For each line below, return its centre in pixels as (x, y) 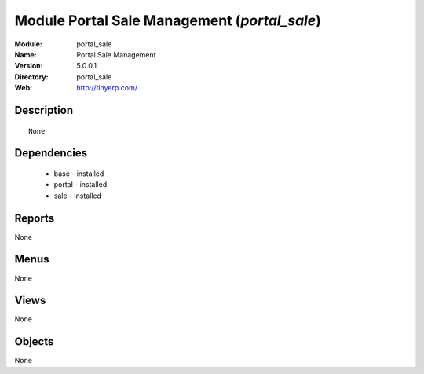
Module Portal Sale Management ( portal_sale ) (168, 20)
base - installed (79, 174)
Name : (26, 54)
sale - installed (78, 196)
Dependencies (51, 153)
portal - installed (80, 185)
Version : (29, 66)
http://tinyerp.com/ (107, 88)
